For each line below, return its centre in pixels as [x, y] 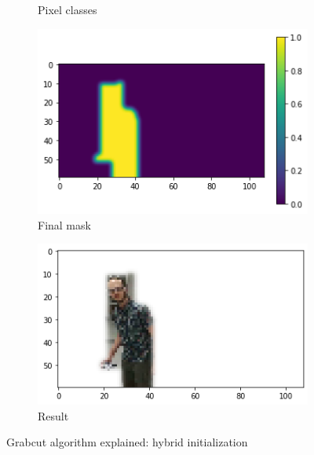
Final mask [64, 224]
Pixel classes [68, 9]
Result [53, 415]
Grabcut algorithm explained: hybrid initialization [127, 442]
